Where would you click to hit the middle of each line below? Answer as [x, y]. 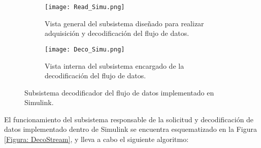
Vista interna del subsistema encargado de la [115, 65]
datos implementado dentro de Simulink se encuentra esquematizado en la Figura [130, 129]
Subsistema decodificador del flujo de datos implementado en [119, 92]
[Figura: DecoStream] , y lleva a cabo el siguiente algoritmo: [96, 139]
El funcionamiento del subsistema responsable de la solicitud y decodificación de [129, 119]
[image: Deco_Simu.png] [85, 49]
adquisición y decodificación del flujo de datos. [117, 33]
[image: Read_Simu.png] [85, 7]
